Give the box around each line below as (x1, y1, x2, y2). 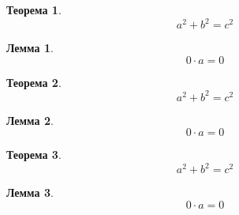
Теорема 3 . (6, 146, 62, 163)
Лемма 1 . (6, 40, 54, 56)
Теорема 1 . (6, 2, 62, 17)
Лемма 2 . (6, 111, 54, 128)
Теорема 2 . (6, 74, 62, 90)
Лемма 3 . (6, 184, 54, 201)
